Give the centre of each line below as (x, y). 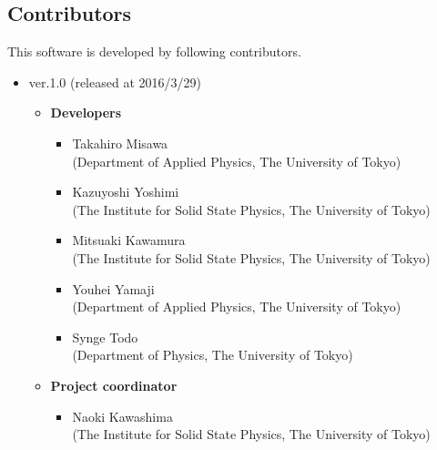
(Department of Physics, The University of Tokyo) (213, 355)
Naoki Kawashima (122, 416)
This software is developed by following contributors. (154, 51)
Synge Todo (105, 337)
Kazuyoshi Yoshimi (126, 192)
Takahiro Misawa (120, 143)
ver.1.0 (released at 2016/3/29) (115, 82)
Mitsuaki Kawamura (129, 240)
